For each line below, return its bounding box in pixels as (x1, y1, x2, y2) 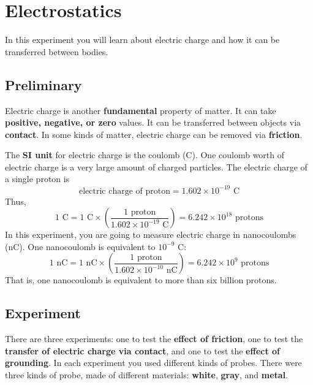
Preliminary (5, 75, 82, 94)
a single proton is (5, 172, 70, 185)
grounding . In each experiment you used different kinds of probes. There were (5, 356, 302, 369)
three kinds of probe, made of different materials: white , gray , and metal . (5, 368, 288, 381)
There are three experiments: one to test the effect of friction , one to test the (5, 332, 303, 345)
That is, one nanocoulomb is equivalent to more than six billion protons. (5, 273, 277, 286)
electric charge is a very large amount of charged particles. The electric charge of (5, 160, 307, 173)
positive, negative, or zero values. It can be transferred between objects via (5, 116, 301, 129)
